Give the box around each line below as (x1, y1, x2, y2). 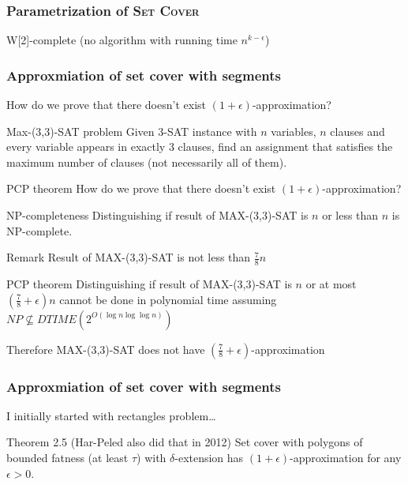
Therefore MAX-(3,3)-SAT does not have (6, 340, 205, 357)
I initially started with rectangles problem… (6, 407, 216, 423)
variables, (271, 122, 316, 139)
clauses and (330, 122, 385, 139)
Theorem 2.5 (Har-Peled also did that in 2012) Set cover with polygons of (6, 434, 363, 450)
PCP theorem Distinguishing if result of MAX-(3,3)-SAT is (6, 276, 292, 292)
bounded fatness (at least (6, 449, 129, 466)
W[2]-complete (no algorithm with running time (6, 32, 238, 48)
